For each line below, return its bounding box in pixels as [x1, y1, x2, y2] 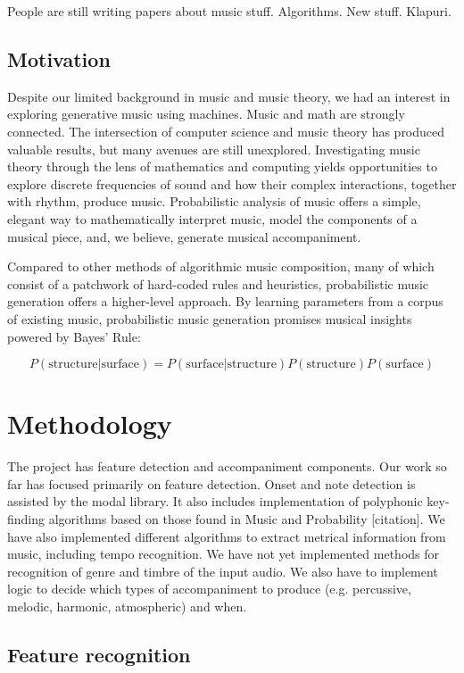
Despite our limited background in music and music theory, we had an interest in [7, 87, 451, 105]
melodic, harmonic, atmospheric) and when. [7, 596, 247, 615]
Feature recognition [7, 640, 191, 668]
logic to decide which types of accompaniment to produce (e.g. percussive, [7, 579, 411, 598]
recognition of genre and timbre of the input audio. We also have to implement [7, 561, 438, 580]
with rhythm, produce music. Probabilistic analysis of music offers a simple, [7, 192, 421, 211]
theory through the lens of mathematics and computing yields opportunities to [7, 157, 437, 176]
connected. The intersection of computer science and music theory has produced [7, 121, 445, 140]
